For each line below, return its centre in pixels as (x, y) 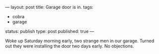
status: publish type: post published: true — (50, 31)
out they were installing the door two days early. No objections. (70, 46)
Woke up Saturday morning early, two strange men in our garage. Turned (80, 41)
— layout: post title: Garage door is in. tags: (49, 7)
